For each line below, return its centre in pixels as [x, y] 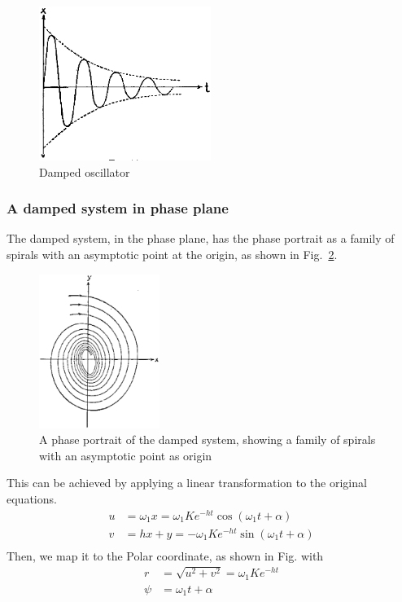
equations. [32, 498]
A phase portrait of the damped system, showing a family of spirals [208, 439]
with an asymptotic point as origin [126, 455]
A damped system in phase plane [118, 208]
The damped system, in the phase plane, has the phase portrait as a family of [201, 238]
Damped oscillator [85, 171]
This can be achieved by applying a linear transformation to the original [187, 483]
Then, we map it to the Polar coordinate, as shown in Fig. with [165, 555]
